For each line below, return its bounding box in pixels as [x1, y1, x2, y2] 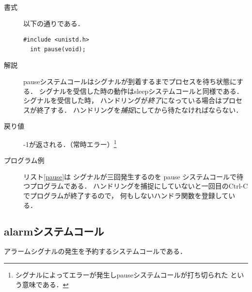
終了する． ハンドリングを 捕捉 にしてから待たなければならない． [36, 104, 243, 115]
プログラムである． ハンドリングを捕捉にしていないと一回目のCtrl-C [30, 181, 248, 191]
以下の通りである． [23, 18, 84, 28]
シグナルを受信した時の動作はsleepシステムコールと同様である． [39, 86, 243, 96]
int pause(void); [30, 45, 86, 53]
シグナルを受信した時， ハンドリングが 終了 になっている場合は [23, 95, 222, 105]
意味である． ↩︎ [22, 279, 69, 289]
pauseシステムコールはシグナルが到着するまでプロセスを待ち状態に [23, 76, 237, 86]
